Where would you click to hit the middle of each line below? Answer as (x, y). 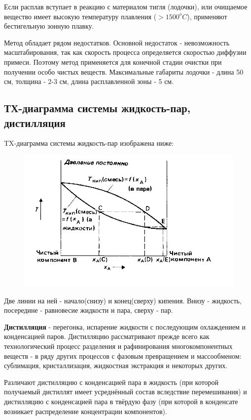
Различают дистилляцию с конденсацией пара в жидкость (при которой (111, 382)
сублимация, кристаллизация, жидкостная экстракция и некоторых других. (116, 365)
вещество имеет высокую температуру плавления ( (80, 16)
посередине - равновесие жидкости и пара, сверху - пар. (89, 310)
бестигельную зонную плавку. (49, 26)
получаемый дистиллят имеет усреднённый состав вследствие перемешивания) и (125, 392)
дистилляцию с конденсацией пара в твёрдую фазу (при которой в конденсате (121, 401)
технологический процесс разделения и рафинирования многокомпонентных (118, 346)
